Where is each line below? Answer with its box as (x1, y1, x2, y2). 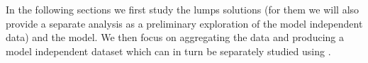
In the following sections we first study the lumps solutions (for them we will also (6, 2, 359, 16)
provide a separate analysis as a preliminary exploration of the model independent (6, 16, 363, 30)
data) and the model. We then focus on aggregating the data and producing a (6, 30, 344, 45)
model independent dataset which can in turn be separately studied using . (6, 43, 331, 58)
